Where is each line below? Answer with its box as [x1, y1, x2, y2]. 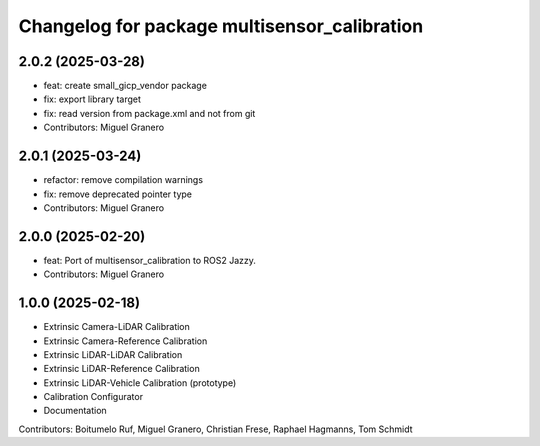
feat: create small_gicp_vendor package [43, 80, 207, 92]
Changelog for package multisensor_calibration [18, 15, 424, 37]
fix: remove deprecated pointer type [43, 188, 192, 200]
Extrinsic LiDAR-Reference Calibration [43, 363, 200, 375]
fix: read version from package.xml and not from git [43, 107, 256, 119]
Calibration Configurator [43, 391, 144, 403]
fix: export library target [43, 93, 142, 105]
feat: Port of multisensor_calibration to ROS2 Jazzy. [43, 254, 257, 266]
